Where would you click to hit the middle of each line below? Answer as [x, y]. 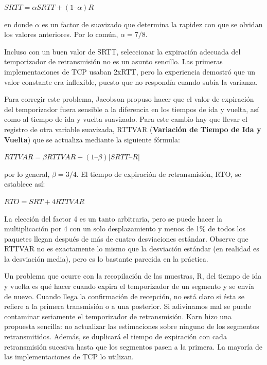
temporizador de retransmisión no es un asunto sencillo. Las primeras [113, 61]
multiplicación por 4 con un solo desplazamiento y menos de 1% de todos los [125, 229]
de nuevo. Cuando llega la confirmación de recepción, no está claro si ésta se [124, 296]
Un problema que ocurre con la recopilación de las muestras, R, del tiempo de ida [133, 276]
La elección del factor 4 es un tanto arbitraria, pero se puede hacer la [113, 218]
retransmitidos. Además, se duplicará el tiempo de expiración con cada [115, 336]
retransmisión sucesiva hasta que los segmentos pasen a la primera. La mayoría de [133, 346]
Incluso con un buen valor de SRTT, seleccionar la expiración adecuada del [122, 51]
